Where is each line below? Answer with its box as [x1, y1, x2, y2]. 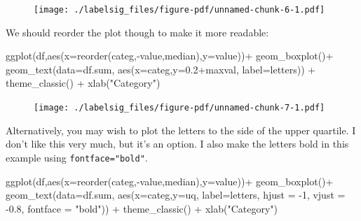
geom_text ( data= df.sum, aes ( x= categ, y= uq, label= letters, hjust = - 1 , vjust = [6, 187, 346, 202]
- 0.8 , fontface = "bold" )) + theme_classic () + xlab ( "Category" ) [6, 201, 278, 215]
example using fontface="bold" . [6, 150, 148, 164]
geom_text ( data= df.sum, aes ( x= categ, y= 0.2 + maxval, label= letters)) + [6, 62, 316, 76]
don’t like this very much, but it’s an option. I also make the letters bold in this [6, 136, 349, 151]
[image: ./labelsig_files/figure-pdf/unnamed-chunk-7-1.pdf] [34, 103, 325, 113]
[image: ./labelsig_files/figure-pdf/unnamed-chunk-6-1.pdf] [34, 5, 325, 15]
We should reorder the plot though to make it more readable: [6, 24, 269, 39]
